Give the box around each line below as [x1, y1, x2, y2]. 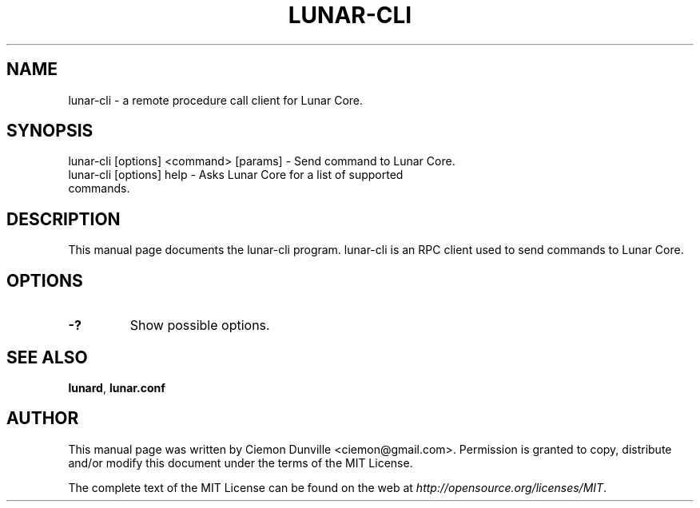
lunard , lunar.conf [68, 380, 165, 395]
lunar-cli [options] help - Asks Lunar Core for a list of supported [68, 168, 404, 182]
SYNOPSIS [6, 121, 93, 141]
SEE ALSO [6, 347, 88, 367]
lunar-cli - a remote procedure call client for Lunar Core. [68, 93, 364, 107]
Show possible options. [129, 317, 270, 334]
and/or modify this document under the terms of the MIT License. [68, 455, 413, 470]
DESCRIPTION [6, 208, 121, 229]
